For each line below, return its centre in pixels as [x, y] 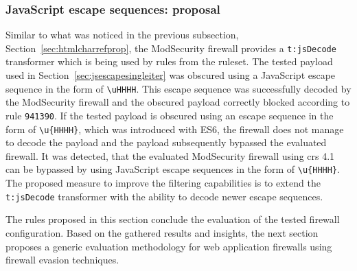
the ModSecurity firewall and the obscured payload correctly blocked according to [178, 102]
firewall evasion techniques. [62, 260]
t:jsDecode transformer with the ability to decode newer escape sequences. [164, 196]
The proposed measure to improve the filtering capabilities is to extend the [163, 183]
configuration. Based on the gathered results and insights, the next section [162, 232]
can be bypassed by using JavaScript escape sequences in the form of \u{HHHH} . [173, 169]
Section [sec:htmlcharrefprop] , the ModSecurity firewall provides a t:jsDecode [171, 48]
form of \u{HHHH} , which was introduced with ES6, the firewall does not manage [175, 129]
